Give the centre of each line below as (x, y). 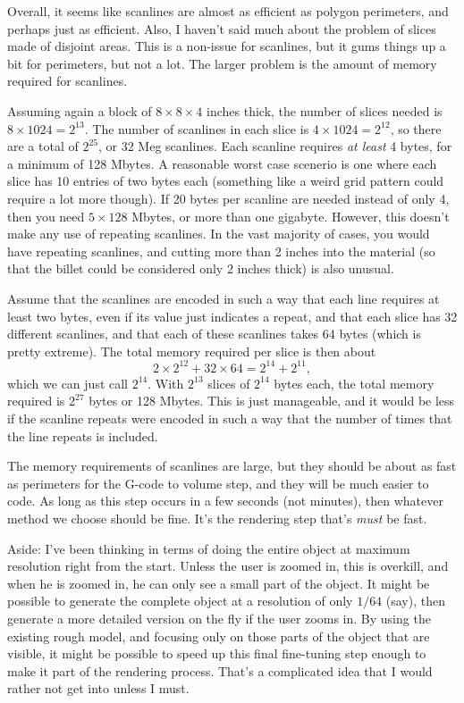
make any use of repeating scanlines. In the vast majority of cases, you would (219, 234)
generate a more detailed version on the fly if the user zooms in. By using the (219, 618)
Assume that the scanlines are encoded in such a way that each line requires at (224, 298)
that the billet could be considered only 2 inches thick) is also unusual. (201, 268)
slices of (229, 383)
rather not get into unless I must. (98, 688)
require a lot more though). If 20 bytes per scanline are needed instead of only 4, (228, 198)
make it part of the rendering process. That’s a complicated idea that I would (220, 670)
